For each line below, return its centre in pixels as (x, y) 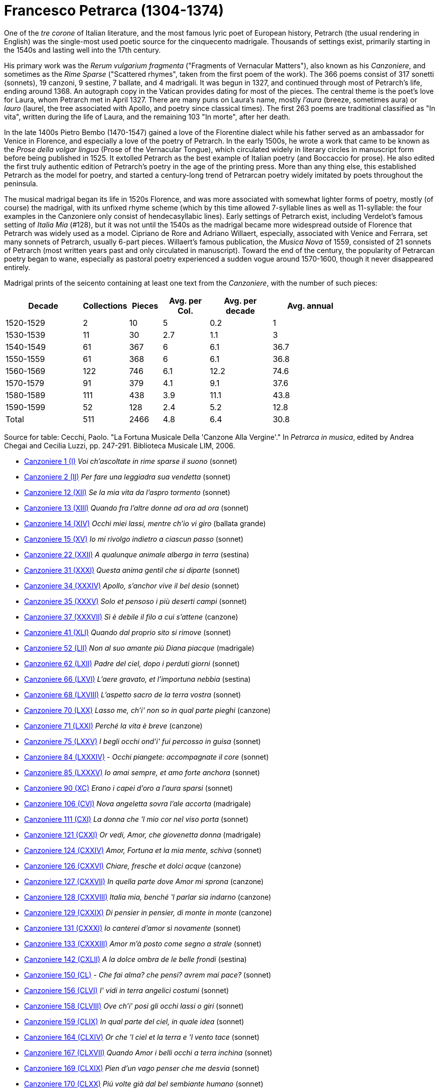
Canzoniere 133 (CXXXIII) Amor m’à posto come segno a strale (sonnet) (143, 943)
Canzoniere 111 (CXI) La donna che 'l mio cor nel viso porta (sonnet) (136, 819)
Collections (105, 306)
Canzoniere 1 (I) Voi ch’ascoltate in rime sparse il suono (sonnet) (131, 461)
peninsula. (21, 183)
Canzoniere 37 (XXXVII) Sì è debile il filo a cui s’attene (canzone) (131, 617)
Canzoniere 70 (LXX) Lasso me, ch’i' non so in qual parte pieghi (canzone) (148, 710)
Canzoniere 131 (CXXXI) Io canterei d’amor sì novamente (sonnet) (132, 928)
